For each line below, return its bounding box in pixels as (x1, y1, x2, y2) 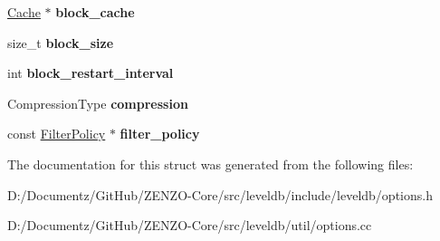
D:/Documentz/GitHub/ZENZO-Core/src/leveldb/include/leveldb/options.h (7, 185, 433, 204)
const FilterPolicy (7, 124, 106, 143)
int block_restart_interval (7, 63, 174, 82)
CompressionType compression (7, 93, 188, 112)
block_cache (55, 3, 135, 21)
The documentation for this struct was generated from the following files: (7, 154, 414, 173)
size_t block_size (7, 33, 114, 52)
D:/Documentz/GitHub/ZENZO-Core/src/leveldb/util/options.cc (7, 216, 372, 235)
